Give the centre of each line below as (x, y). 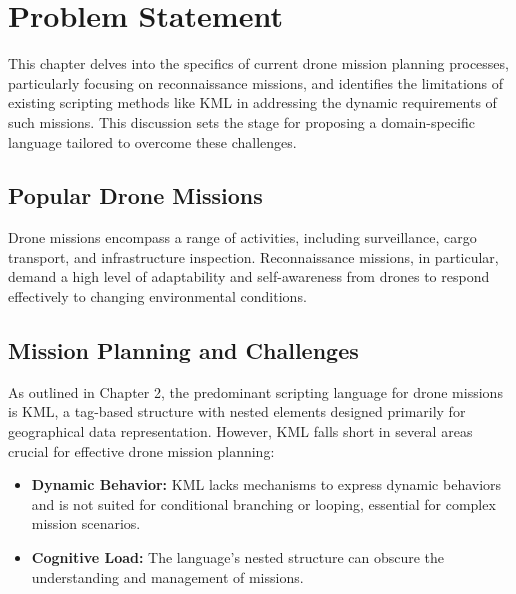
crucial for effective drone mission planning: (141, 450)
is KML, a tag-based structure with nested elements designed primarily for (237, 411)
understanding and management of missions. (167, 576)
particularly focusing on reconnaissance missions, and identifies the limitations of (256, 82)
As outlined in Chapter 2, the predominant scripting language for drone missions (255, 391)
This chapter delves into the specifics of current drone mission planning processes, (258, 63)
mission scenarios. (86, 523)
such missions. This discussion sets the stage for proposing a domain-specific (241, 121)
